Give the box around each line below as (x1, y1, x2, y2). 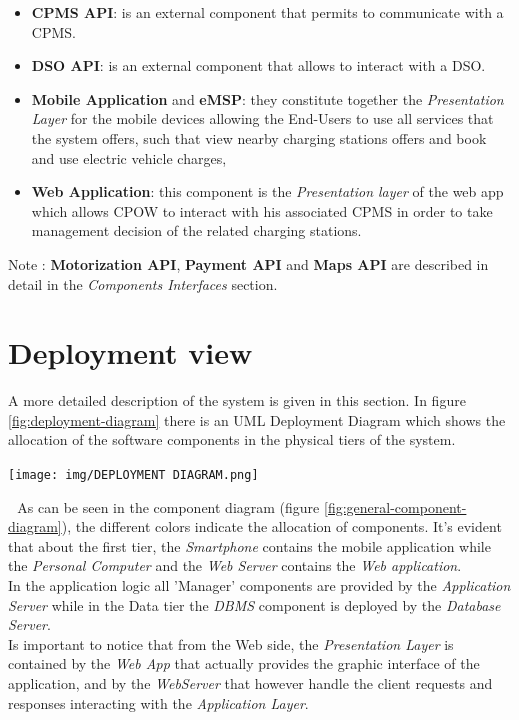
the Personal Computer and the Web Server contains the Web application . (8, 555, 462, 576)
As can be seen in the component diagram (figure (17, 496, 320, 517)
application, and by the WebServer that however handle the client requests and (8, 673, 493, 694)
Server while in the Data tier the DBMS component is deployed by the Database (8, 594, 501, 615)
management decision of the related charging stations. (31, 220, 362, 241)
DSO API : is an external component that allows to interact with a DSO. (31, 55, 486, 76)
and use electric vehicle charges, (31, 147, 227, 168)
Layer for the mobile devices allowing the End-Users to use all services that (31, 108, 494, 129)
